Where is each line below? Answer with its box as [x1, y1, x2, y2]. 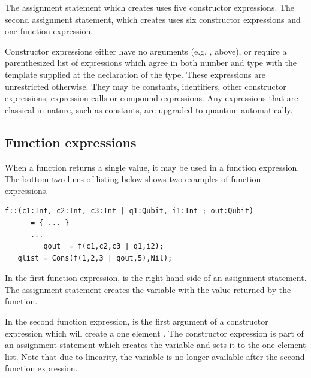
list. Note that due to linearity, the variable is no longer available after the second [5, 350, 305, 362]
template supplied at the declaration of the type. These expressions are [5, 68, 265, 80]
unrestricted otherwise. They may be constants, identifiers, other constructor [5, 80, 286, 92]
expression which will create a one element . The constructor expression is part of [5, 326, 304, 339]
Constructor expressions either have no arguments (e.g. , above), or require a [5, 44, 287, 57]
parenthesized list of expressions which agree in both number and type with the [5, 56, 297, 69]
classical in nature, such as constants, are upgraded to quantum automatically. [5, 103, 293, 116]
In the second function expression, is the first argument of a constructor [5, 315, 268, 328]
